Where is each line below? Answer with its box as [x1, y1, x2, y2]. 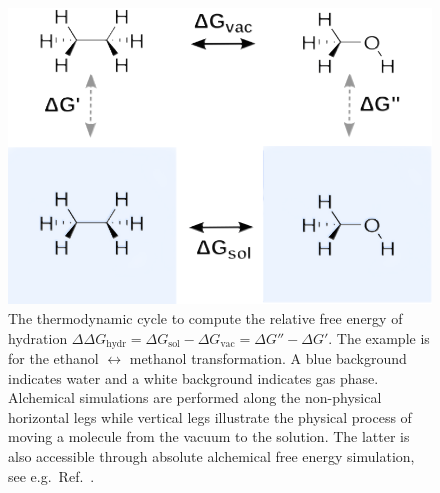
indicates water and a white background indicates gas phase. [8, 367, 379, 388]
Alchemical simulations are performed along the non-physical [8, 387, 382, 408]
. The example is [328, 327, 430, 348]
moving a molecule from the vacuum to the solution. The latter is [8, 426, 410, 447]
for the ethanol [8, 348, 99, 368]
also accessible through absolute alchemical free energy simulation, [8, 445, 415, 466]
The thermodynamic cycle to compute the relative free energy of [8, 307, 403, 328]
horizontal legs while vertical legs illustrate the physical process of [8, 406, 412, 427]
